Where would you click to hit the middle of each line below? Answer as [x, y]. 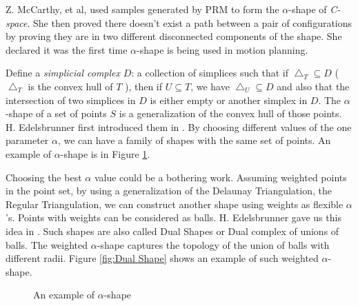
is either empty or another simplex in [229, 100]
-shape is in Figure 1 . [105, 153]
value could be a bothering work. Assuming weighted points [220, 177]
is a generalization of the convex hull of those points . [230, 113]
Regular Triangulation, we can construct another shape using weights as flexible [175, 204]
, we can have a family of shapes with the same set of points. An [194, 140]
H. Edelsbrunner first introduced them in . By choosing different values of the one [179, 126]
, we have [210, 86]
